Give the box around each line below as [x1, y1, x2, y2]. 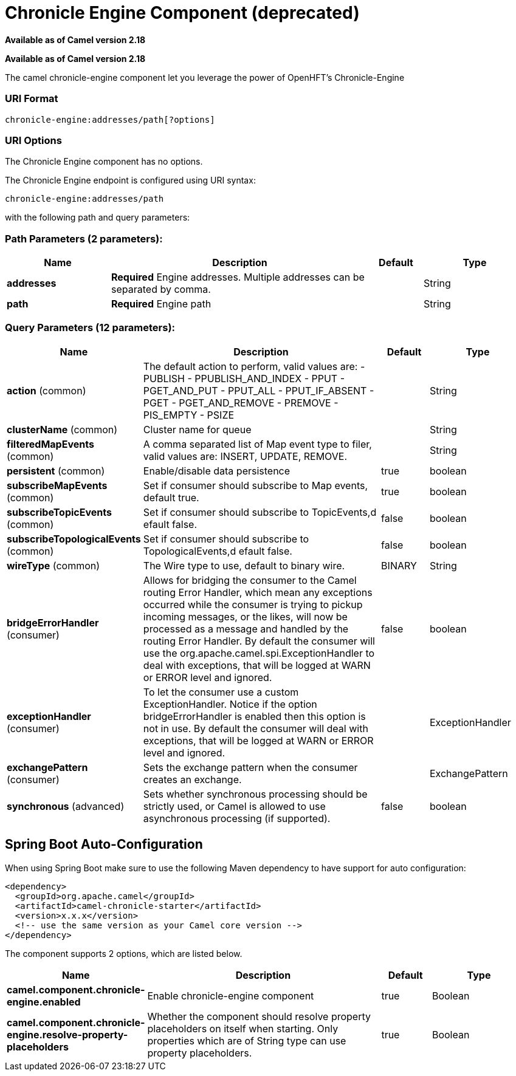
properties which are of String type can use [147, 1034, 346, 1047]
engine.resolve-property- [7, 1028, 128, 1041]
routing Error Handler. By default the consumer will [143, 634, 375, 647]
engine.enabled [7, 995, 81, 1008]
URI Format [5, 92, 58, 105]
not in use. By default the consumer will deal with [143, 722, 368, 735]
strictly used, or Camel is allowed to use [143, 800, 326, 812]
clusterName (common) [7, 423, 118, 436]
